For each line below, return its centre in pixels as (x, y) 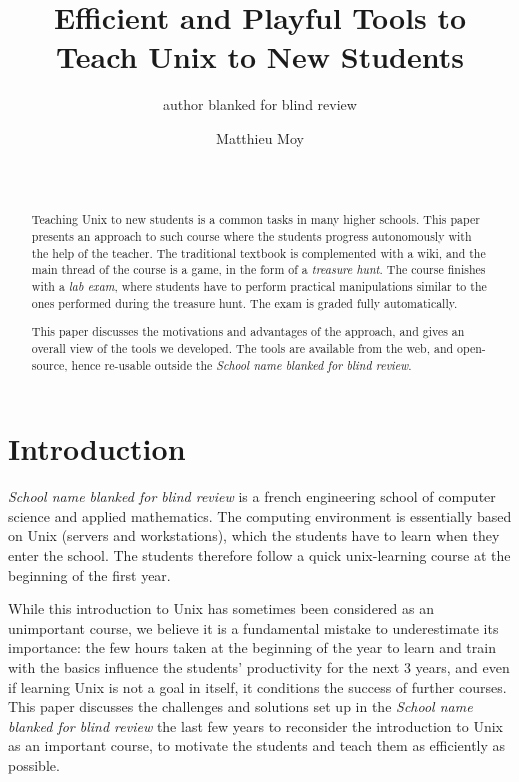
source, (49, 364)
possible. (34, 764)
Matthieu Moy (260, 137)
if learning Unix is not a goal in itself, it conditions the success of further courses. (257, 686)
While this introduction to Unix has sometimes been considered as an (221, 608)
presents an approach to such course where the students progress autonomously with (251, 236)
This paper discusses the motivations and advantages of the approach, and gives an (248, 331)
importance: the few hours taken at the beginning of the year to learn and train (252, 647)
